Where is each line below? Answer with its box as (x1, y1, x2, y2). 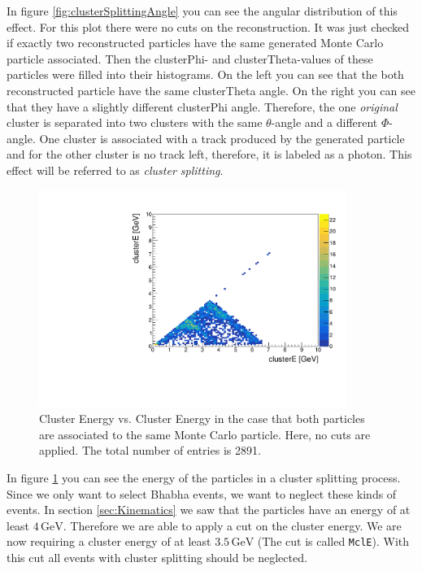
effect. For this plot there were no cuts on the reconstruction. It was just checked (7, 18, 409, 35)
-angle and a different (271, 114, 378, 131)
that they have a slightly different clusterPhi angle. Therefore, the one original (7, 98, 398, 115)
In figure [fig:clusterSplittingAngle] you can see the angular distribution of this (7, 2, 398, 19)
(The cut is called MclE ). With (257, 533, 410, 550)
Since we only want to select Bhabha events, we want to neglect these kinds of (7, 485, 397, 502)
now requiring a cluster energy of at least (7, 533, 211, 550)
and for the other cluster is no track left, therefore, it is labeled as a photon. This (7, 146, 412, 163)
